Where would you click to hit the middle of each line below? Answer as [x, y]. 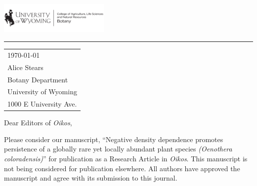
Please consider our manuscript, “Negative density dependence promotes [114, 139]
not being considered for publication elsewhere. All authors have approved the [122, 168]
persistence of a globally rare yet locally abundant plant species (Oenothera [118, 149]
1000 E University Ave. [42, 104]
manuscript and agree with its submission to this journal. [91, 178]
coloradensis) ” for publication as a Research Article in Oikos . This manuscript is [126, 159]
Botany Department [38, 79]
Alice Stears [25, 67]
